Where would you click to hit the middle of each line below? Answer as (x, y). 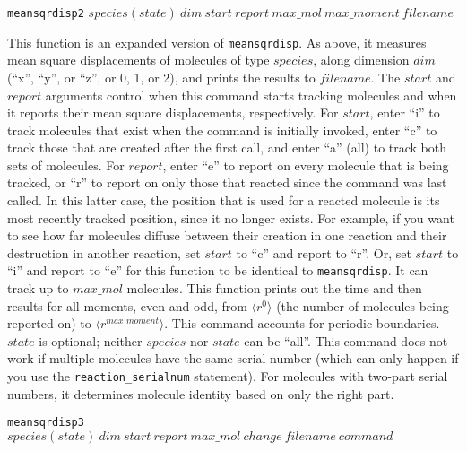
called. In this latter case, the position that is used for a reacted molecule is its (224, 200)
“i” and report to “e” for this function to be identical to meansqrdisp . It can (218, 270)
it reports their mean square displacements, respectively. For (173, 113)
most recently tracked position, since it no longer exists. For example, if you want (231, 217)
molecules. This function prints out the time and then (274, 288)
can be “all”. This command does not (346, 340)
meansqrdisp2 (46, 13)
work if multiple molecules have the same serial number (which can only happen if (233, 358)
